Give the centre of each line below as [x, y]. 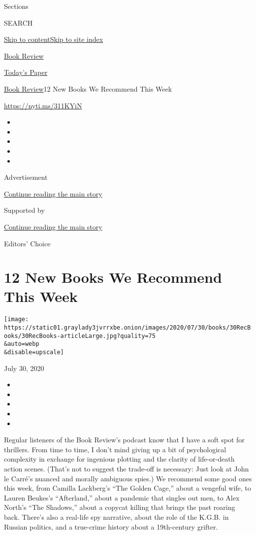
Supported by [24, 210]
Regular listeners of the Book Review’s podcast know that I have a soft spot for [124, 440]
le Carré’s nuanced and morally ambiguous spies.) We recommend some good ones [128, 478]
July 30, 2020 [24, 368]
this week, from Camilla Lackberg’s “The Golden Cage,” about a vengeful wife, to [128, 488]
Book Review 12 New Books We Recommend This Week [88, 88]
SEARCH [18, 22]
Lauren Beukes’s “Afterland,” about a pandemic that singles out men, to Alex [122, 497]
